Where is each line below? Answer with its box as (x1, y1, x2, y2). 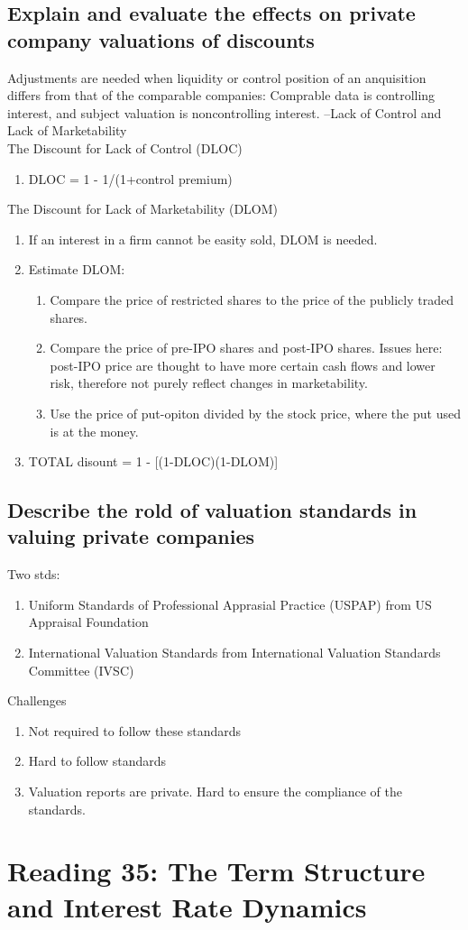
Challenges (7, 691, 67, 710)
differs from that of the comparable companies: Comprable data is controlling (7, 86, 436, 105)
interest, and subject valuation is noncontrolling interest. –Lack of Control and (7, 103, 442, 122)
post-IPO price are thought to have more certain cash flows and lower (50, 355, 436, 374)
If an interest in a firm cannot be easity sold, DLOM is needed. (28, 229, 378, 248)
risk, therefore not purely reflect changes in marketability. (50, 373, 368, 392)
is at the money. (50, 421, 139, 440)
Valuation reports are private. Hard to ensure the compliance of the (28, 782, 402, 801)
